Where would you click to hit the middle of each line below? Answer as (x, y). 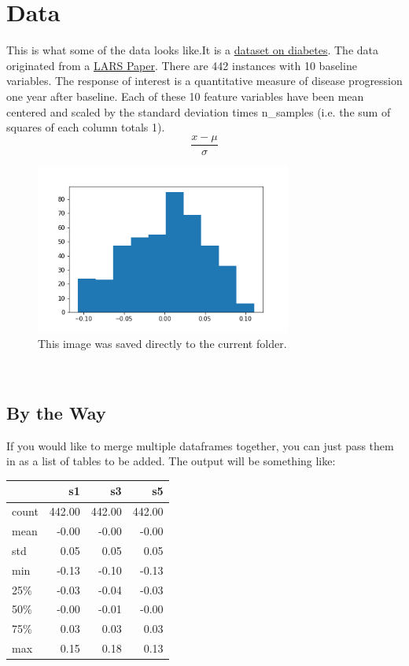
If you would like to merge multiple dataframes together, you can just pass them (200, 445)
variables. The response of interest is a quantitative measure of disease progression (204, 81)
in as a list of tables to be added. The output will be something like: (171, 461)
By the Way (56, 412)
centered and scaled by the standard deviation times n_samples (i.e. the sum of (199, 111)
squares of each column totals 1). (86, 127)
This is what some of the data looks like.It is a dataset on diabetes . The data (193, 50)
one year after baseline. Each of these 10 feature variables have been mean (185, 96)
